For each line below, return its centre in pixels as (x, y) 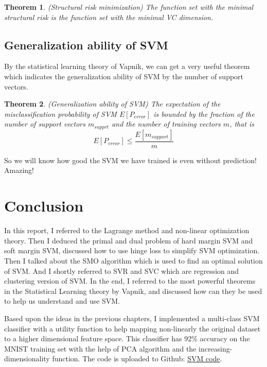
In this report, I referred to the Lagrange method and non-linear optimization (127, 230)
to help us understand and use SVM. (62, 301)
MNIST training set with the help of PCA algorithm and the (100, 348)
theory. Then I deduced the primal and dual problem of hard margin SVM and (129, 240)
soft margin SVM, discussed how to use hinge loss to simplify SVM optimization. (132, 250)
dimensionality (27, 359)
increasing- (215, 348)
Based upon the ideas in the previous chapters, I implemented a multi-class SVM (132, 318)
